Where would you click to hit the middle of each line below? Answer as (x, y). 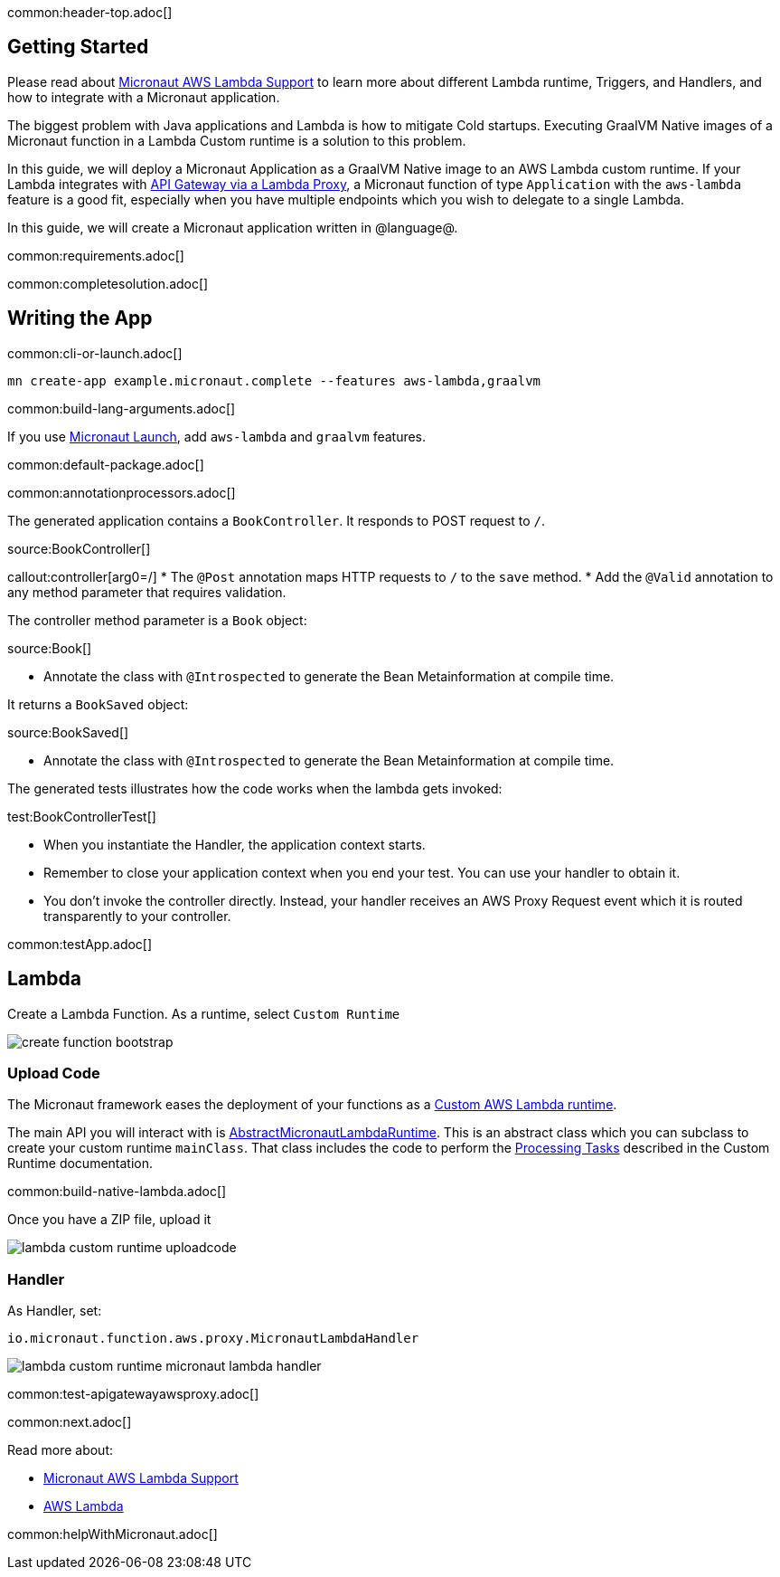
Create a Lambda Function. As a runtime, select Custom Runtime (204, 1013)
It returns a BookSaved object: (98, 704)
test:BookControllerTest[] (82, 816)
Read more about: (60, 1450)
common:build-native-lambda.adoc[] (117, 1192)
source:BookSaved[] (68, 732)
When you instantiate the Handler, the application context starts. (235, 844)
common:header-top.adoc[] (90, 12)
